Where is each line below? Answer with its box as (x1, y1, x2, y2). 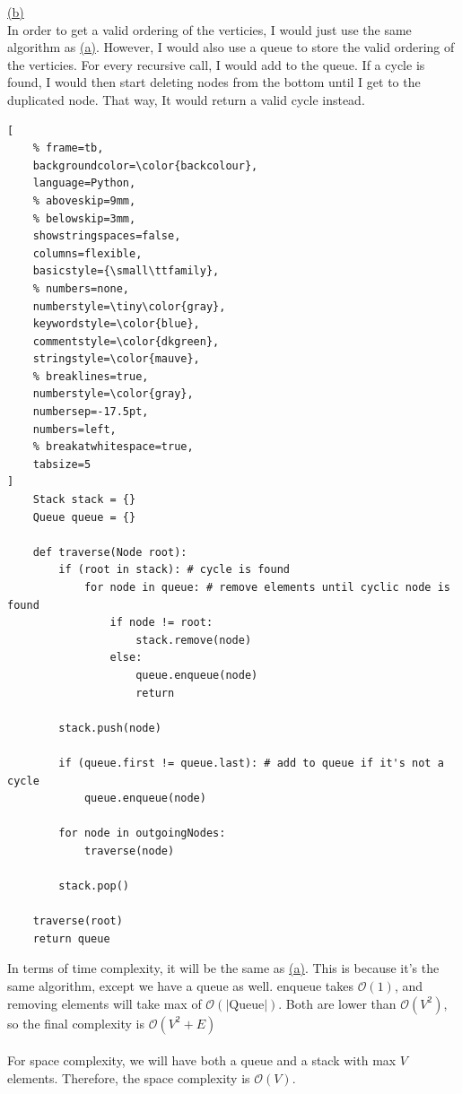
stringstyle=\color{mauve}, (32, 352, 200, 366)
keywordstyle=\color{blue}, (32, 317, 200, 331)
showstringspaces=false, (32, 230, 181, 243)
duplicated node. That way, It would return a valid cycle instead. (7, 90, 365, 109)
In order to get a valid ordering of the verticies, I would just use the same (7, 20, 412, 39)
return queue (32, 932, 110, 945)
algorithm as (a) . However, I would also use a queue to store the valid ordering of (7, 38, 455, 56)
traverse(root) (32, 915, 123, 928)
